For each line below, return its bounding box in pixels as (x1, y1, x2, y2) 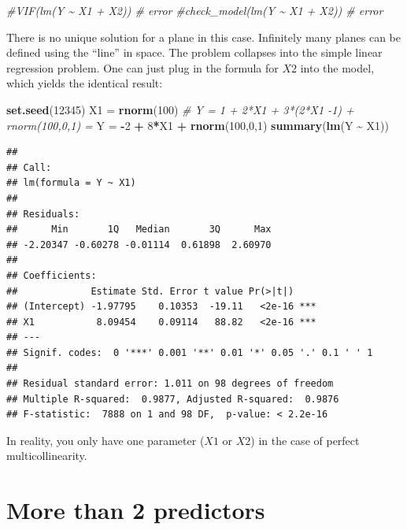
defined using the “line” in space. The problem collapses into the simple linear (6, 44, 383, 61)
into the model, (300, 59, 375, 76)
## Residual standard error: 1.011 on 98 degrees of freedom (6, 378, 334, 390)
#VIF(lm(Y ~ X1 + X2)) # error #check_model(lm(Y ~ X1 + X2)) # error (6, 2, 383, 18)
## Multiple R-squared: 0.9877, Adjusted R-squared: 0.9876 (6, 393, 339, 405)
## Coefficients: (6, 269, 97, 281)
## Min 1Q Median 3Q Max (6, 224, 272, 235)
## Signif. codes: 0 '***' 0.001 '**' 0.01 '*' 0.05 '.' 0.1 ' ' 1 (6, 347, 373, 358)
